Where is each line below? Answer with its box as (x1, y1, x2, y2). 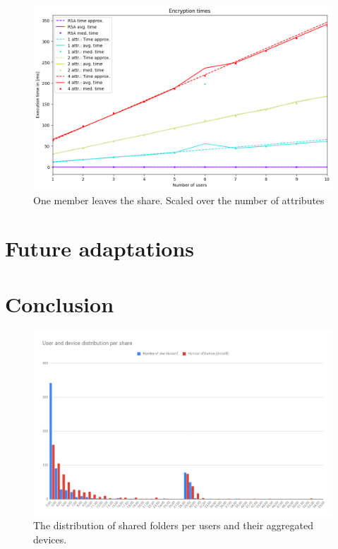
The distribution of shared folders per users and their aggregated (33, 518, 313, 533)
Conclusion (5, 289, 114, 318)
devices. (33, 531, 67, 546)
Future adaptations (5, 234, 195, 263)
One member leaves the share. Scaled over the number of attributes (33, 192, 325, 207)
